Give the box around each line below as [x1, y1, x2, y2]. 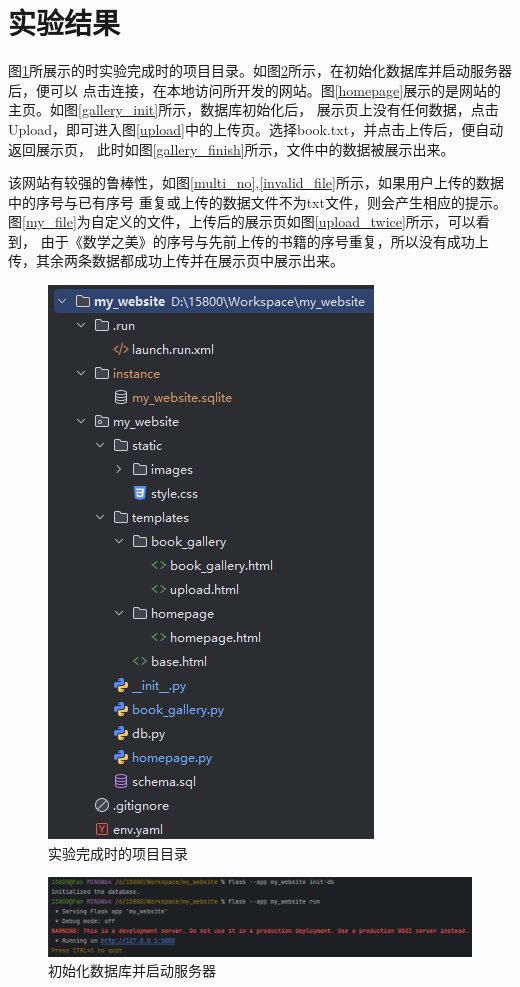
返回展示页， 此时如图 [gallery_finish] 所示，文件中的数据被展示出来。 [8, 138, 455, 159]
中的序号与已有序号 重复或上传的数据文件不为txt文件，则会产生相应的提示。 [8, 191, 507, 212]
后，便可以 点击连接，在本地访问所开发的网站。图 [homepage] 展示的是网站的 [8, 79, 502, 100]
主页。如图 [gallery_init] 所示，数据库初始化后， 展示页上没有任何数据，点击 [8, 99, 499, 120]
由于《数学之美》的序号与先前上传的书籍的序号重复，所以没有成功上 [40, 230, 489, 251]
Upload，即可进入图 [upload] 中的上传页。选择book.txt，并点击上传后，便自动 [8, 118, 504, 139]
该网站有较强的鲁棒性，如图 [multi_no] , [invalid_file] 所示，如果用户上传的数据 [8, 172, 504, 193]
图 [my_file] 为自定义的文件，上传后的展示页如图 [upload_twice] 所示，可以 [8, 211, 476, 232]
